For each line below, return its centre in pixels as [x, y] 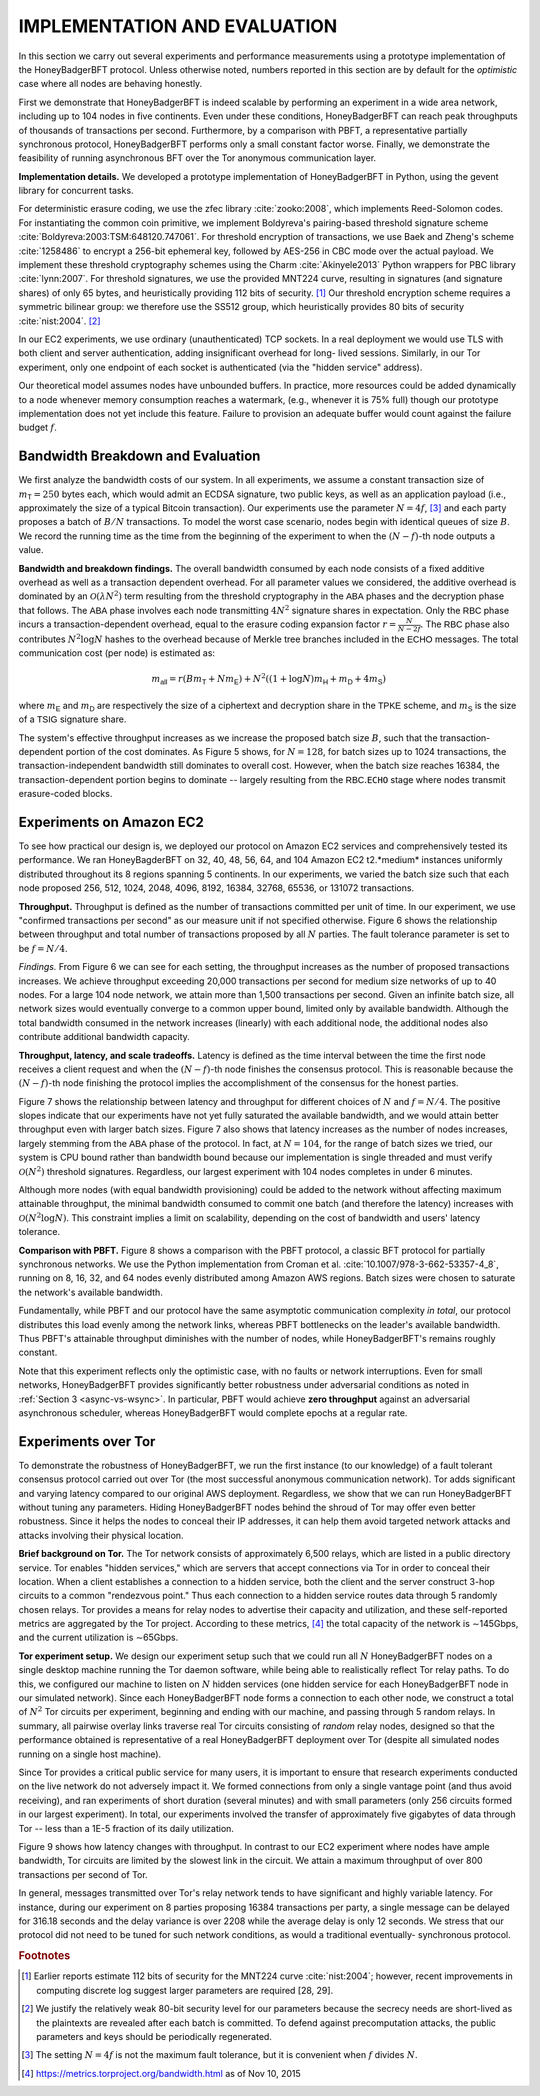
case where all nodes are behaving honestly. [110, 84]
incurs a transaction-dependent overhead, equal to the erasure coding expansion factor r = [207, 624]
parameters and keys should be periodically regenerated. [154, 2036]
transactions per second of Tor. [83, 1874]
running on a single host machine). [90, 1754]
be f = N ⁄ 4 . [43, 948]
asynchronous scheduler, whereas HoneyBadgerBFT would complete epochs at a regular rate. [213, 1412]
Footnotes [44, 1956]
